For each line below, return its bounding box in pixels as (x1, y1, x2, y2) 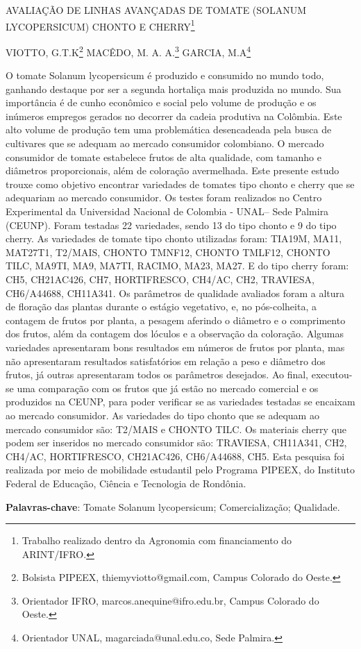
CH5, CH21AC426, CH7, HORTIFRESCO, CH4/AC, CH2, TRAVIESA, (6, 272, 314, 286)
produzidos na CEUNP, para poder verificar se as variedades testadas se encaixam (6, 394, 355, 409)
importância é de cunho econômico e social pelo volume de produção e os (6, 95, 317, 110)
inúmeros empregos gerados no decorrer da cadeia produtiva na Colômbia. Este (6, 108, 342, 123)
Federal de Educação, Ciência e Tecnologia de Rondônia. (6, 475, 246, 490)
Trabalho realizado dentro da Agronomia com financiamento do (22, 533, 292, 548)
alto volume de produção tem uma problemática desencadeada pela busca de (6, 122, 332, 137)
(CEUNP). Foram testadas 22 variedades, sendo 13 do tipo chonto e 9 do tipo (6, 217, 337, 232)
